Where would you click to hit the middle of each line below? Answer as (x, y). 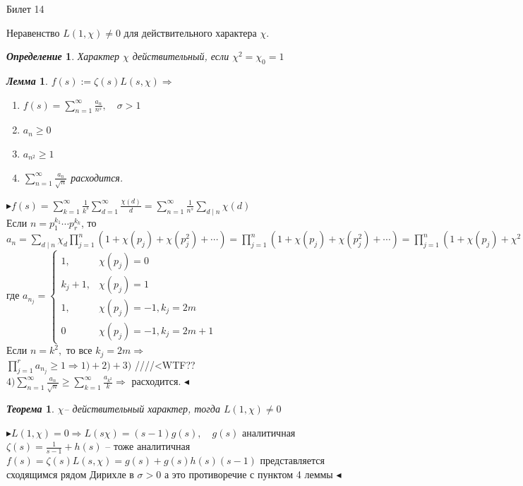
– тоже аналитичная (148, 446)
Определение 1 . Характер (63, 56)
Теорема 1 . (30, 409)
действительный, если (181, 56)
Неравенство (33, 32)
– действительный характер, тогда (142, 409)
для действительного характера (190, 32)
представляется (292, 460)
